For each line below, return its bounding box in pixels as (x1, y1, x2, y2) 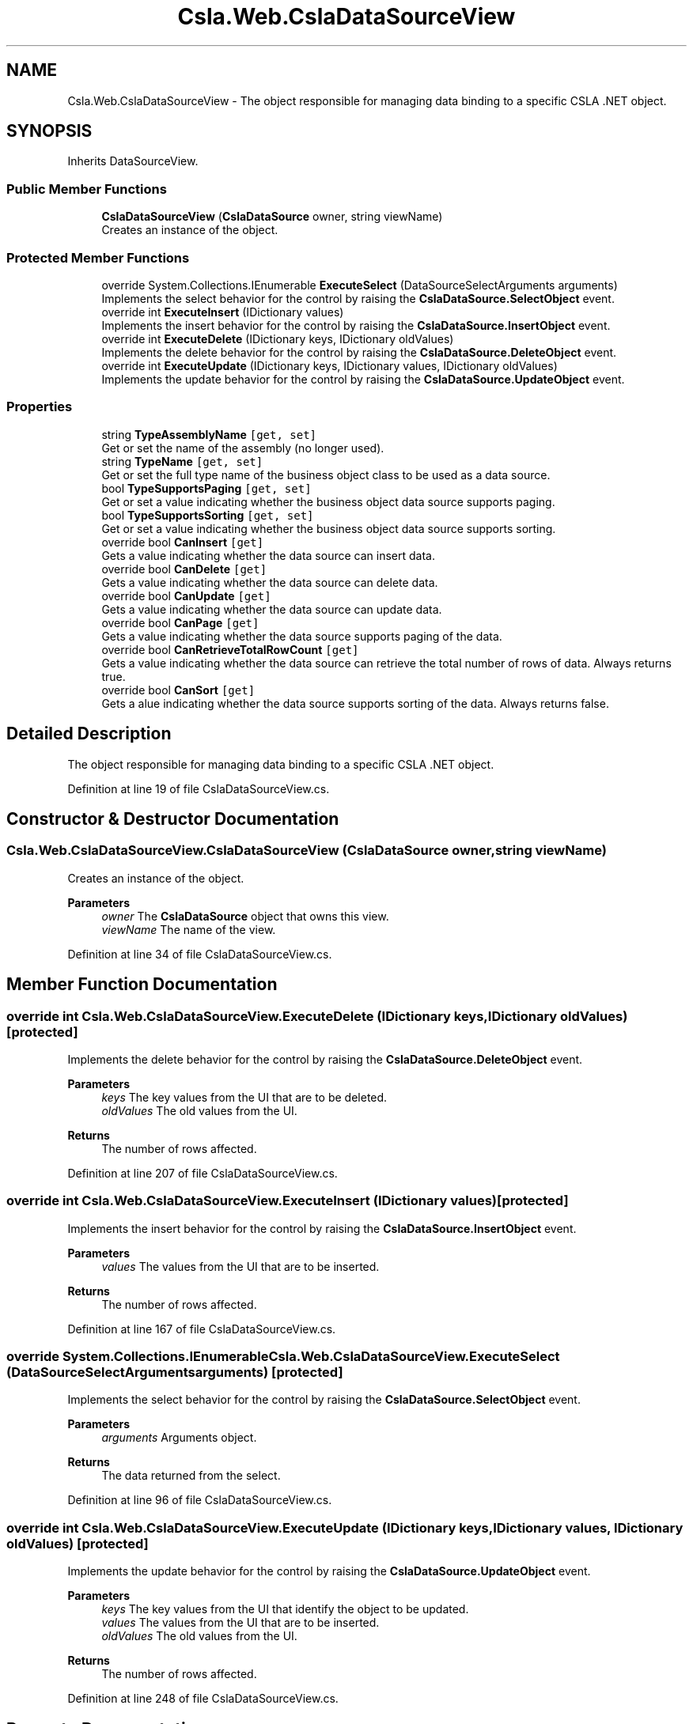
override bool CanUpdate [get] (101, 588, 271, 603)
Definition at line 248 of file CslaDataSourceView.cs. (67, 1692, 339, 1706)
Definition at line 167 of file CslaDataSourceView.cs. (67, 1321, 336, 1336)
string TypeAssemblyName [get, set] (101, 427, 317, 441)
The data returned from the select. (101, 1469, 281, 1483)
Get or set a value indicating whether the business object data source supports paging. (101, 494, 555, 509)
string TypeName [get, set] (101, 454, 263, 468)
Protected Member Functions (6, 249, 190, 266)
